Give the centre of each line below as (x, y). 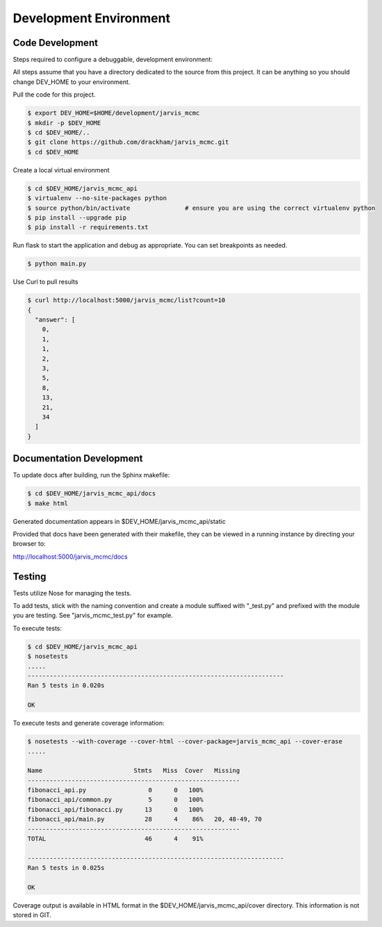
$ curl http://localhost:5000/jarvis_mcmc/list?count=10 (126, 300)
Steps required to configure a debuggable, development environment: (113, 60)
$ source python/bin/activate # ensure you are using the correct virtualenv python (201, 208)
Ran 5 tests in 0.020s (66, 686)
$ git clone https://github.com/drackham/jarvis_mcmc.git (128, 142)
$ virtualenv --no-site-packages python (97, 198)
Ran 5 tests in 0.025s (66, 868)
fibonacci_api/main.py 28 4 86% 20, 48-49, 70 (145, 819)
